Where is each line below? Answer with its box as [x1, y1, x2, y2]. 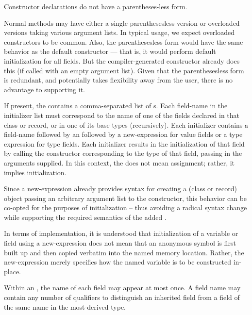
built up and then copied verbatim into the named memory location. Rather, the [4, 247, 244, 257]
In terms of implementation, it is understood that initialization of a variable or [4, 228, 238, 238]
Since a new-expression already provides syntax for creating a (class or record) [4, 183, 237, 194]
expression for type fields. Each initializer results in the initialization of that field [4, 138, 245, 149]
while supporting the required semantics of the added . [4, 212, 167, 222]
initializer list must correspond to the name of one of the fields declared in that [4, 110, 240, 120]
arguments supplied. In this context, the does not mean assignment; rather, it [4, 157, 235, 167]
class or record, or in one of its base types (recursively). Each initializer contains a [4, 119, 249, 130]
